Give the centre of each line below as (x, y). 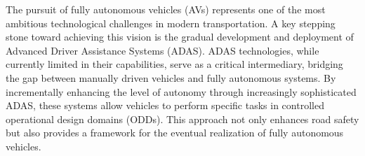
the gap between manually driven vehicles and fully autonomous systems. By (171, 77)
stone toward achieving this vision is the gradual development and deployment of (180, 37)
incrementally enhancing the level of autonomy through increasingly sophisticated (181, 91)
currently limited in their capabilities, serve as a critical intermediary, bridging (174, 64)
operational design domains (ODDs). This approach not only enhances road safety (182, 119)
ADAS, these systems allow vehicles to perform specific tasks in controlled (165, 105)
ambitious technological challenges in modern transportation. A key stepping (171, 23)
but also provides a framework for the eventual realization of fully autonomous (175, 133)
